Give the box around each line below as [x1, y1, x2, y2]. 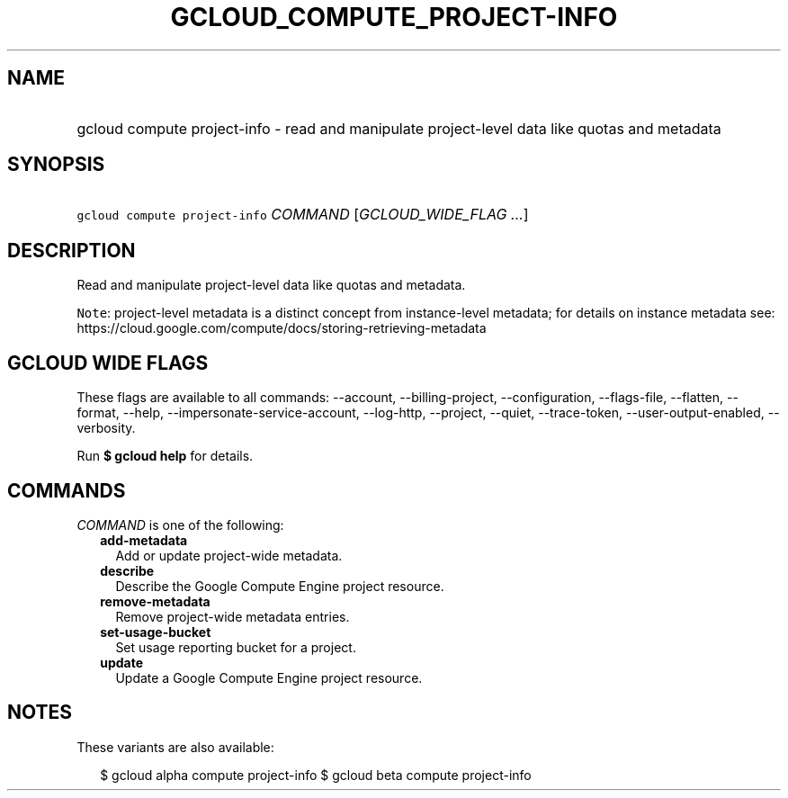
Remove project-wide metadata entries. [115, 608, 350, 624]
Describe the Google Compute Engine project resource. [115, 578, 444, 594]
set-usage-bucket [100, 623, 211, 640]
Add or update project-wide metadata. [115, 547, 343, 563]
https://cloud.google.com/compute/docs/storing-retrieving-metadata [76, 320, 487, 336]
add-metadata [100, 532, 188, 548]
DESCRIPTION [7, 238, 136, 262]
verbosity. [76, 420, 136, 436]
